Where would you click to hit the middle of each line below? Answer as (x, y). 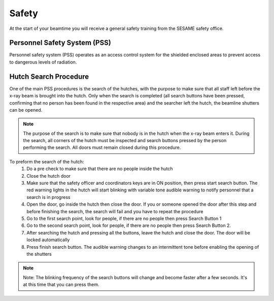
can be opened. (26, 110)
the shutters (39, 254)
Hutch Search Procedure (49, 76)
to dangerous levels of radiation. (43, 62)
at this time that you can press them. (61, 285)
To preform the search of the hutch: (47, 161)
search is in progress (48, 197)
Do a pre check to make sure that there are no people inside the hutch (100, 169)
